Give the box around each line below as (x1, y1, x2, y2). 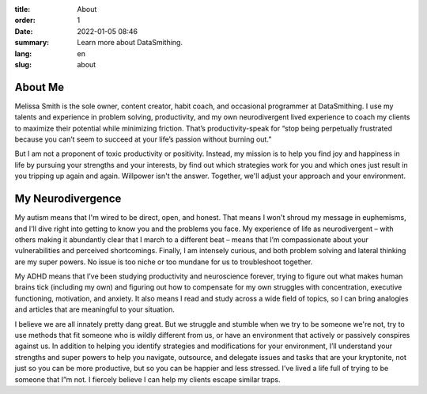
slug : (14, 59, 32, 69)
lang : (14, 48, 32, 59)
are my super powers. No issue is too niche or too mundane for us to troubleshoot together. (14, 257, 313, 267)
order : (14, 16, 36, 25)
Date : (14, 26, 33, 36)
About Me (14, 80, 65, 94)
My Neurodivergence (14, 192, 122, 206)
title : (14, 5, 31, 13)
